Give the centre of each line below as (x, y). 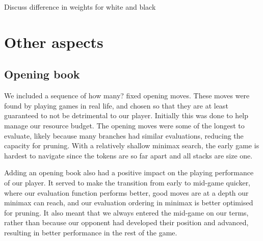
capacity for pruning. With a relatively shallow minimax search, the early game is (132, 145)
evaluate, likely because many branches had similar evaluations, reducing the (124, 135)
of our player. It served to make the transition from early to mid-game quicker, (127, 182)
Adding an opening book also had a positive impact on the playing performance (129, 172)
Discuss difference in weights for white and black (80, 7)
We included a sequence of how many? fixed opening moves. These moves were (127, 96)
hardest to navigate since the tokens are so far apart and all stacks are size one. (128, 155)
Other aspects (54, 42)
